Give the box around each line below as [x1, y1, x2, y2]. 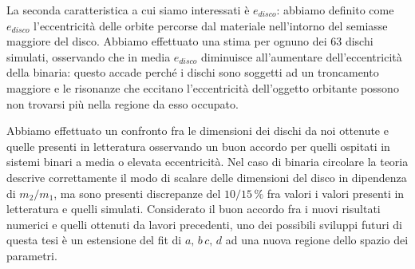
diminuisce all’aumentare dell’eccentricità [200, 48, 402, 65]
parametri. [6, 247, 57, 263]
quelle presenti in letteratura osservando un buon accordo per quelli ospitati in [6, 137, 390, 154]
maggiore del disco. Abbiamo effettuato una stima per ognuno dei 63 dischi [6, 33, 373, 49]
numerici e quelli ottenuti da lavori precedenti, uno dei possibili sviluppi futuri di [6, 216, 402, 232]
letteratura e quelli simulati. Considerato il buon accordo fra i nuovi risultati [6, 200, 381, 217]
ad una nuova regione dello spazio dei [225, 231, 409, 248]
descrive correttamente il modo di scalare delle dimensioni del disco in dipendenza [6, 168, 407, 185]
